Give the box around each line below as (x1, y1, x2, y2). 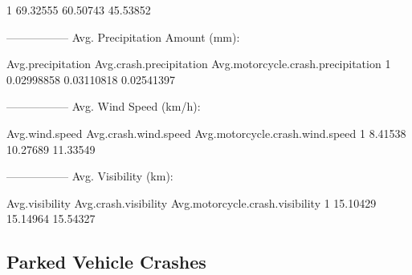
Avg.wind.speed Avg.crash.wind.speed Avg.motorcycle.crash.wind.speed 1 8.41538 (6, 124, 406, 141)
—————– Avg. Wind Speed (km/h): (6, 98, 201, 115)
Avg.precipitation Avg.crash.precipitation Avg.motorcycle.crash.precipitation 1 (6, 55, 391, 72)
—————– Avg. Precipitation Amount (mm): (6, 28, 240, 45)
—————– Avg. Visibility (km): (6, 168, 173, 184)
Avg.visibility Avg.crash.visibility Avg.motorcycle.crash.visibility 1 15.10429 (6, 194, 377, 211)
